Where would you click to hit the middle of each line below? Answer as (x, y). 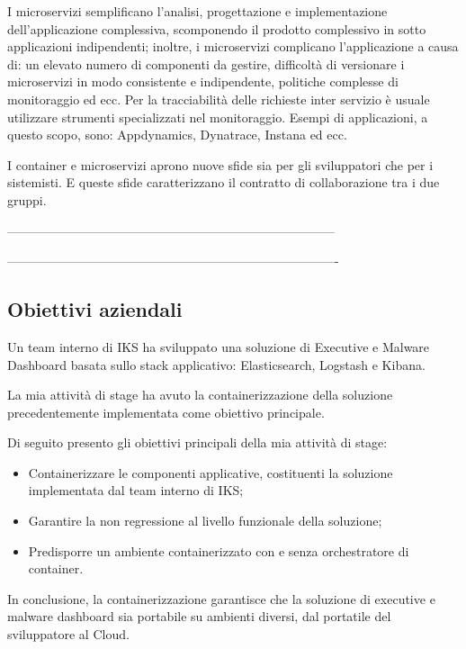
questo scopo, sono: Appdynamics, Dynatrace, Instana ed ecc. (177, 135)
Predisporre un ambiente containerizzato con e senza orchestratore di (219, 550)
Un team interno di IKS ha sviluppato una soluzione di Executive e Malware (219, 346)
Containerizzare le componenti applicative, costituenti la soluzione (211, 472)
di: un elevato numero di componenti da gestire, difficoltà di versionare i (206, 63)
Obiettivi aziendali (95, 309)
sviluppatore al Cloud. (68, 634)
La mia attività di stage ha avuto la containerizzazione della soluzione (200, 395)
